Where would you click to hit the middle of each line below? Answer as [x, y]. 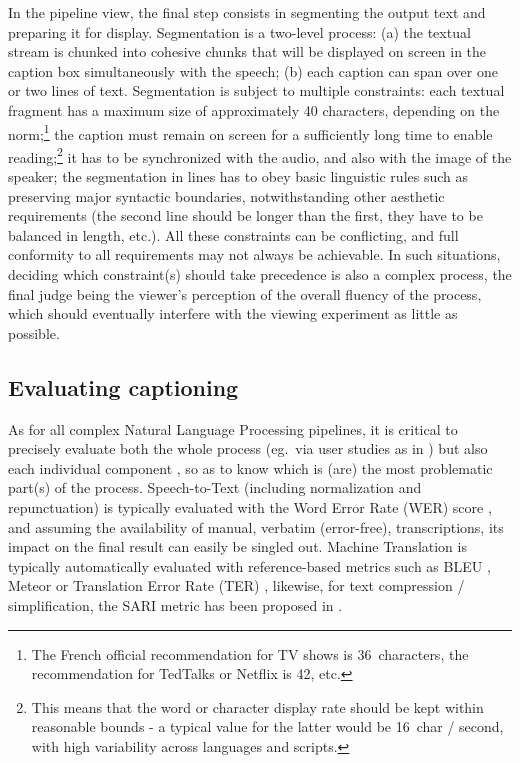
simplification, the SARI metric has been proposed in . [175, 604]
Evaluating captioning [123, 386]
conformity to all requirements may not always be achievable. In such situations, [254, 254]
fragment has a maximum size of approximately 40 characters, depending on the [254, 109]
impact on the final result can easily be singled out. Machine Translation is [237, 546]
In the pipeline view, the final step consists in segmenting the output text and [247, 12]
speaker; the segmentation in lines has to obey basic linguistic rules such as [238, 176]
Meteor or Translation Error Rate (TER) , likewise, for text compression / [236, 585]
